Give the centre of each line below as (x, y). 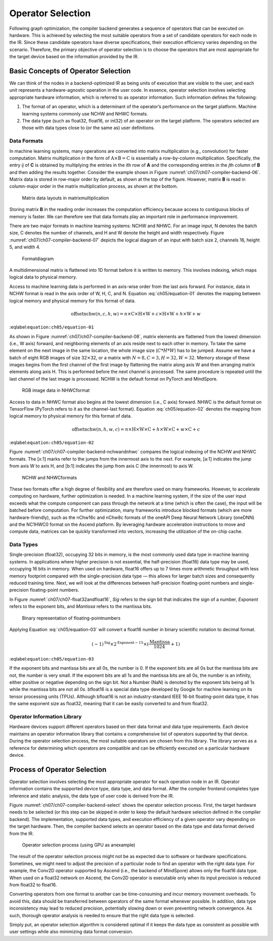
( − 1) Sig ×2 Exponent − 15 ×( (120, 644)
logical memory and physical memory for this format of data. (73, 301)
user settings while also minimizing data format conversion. (71, 932)
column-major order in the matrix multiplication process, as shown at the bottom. (94, 186)
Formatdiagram (38, 259)
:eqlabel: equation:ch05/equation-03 (52, 659)
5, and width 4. (25, 247)
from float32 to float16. (33, 885)
